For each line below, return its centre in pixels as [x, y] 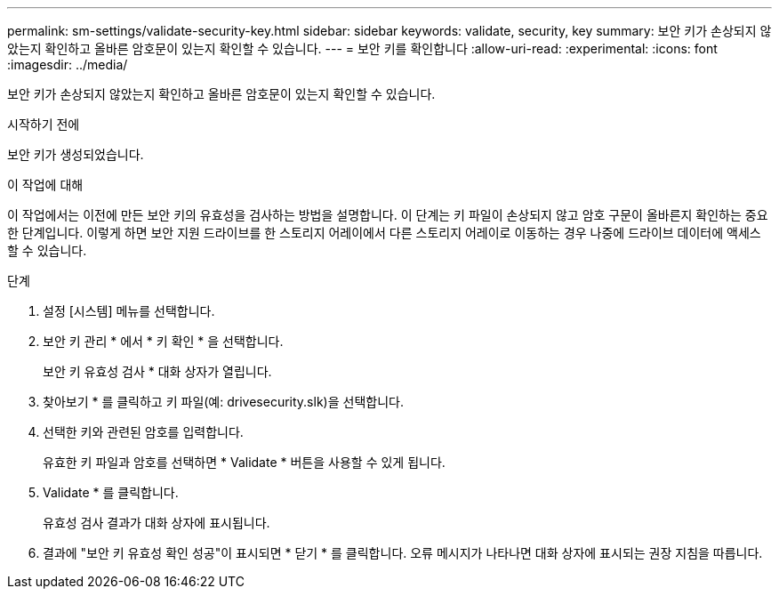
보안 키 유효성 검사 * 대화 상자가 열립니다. [157, 371]
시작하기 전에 [44, 124]
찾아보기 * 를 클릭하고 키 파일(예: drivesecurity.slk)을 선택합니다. [223, 402]
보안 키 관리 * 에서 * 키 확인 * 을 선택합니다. [163, 341]
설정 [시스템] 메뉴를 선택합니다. [129, 311]
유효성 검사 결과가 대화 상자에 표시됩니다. [157, 523]
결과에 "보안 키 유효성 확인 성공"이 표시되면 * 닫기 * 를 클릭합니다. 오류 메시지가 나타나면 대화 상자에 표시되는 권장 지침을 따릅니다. [403, 553]
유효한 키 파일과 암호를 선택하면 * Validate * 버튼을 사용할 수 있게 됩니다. [244, 462]
